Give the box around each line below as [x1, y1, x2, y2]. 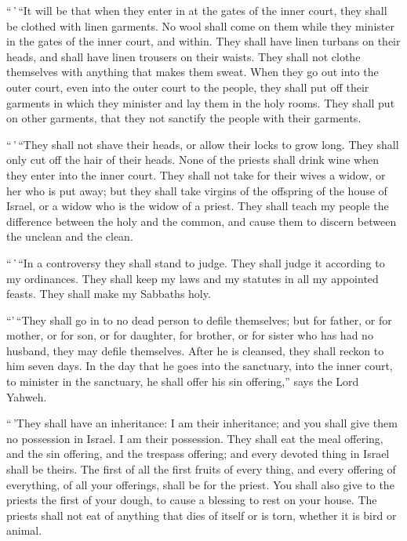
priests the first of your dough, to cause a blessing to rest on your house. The [6, 492, 377, 508]
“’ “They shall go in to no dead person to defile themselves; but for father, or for [6, 311, 392, 328]
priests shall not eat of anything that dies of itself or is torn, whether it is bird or [6, 507, 397, 523]
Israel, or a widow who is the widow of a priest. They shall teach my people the [6, 198, 389, 214]
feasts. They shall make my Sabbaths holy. [6, 285, 211, 302]
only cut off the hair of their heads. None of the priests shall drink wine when [6, 151, 379, 168]
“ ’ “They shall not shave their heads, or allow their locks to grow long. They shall [6, 136, 399, 152]
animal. [6, 522, 42, 539]
